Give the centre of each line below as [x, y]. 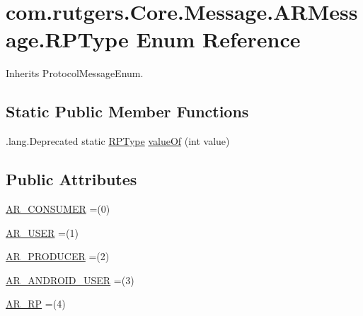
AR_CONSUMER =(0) [58, 208]
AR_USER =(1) [42, 232]
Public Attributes [71, 179]
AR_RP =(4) [36, 304]
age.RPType [67, 39]
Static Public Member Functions [127, 111]
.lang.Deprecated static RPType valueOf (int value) [118, 141]
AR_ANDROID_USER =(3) [70, 280]
